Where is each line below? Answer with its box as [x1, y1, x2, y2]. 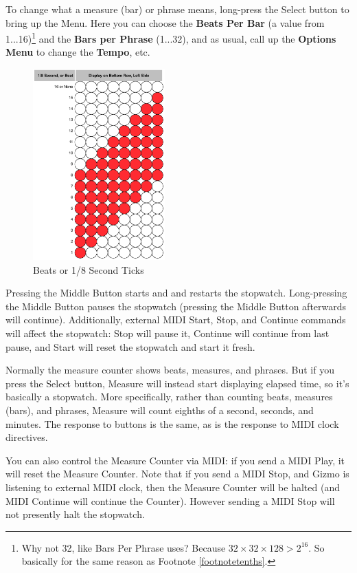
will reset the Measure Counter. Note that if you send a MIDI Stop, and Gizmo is [5, 466, 349, 481]
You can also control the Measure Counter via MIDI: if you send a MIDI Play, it [5, 453, 345, 467]
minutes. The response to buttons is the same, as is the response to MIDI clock [5, 416, 339, 431]
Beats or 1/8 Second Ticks [33, 262, 144, 277]
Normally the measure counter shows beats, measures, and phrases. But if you [5, 363, 334, 377]
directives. [5, 430, 48, 444]
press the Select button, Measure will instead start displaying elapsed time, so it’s [5, 376, 349, 390]
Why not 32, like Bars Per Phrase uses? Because [21, 540, 226, 554]
